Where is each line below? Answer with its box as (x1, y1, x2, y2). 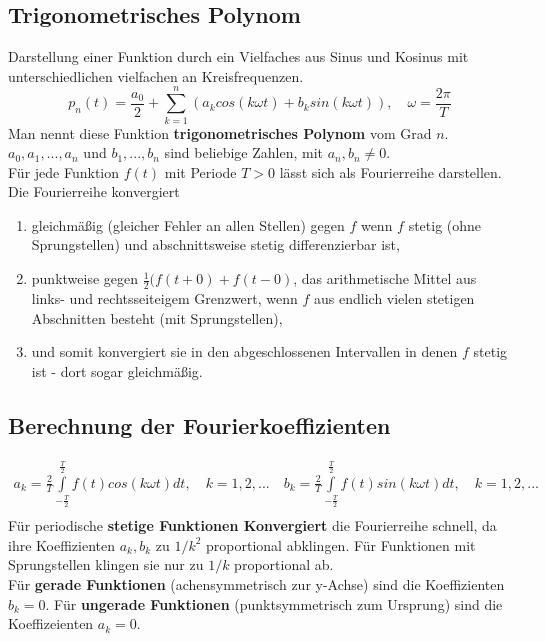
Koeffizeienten (8, 613, 94, 634)
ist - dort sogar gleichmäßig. (31, 360, 203, 381)
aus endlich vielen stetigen (314, 287, 475, 308)
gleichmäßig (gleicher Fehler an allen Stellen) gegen (31, 214, 345, 235)
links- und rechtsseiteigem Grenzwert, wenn (31, 287, 298, 308)
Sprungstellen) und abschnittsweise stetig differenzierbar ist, (31, 234, 400, 255)
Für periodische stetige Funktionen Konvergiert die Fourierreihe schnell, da (8, 515, 497, 536)
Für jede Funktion (8, 161, 120, 182)
